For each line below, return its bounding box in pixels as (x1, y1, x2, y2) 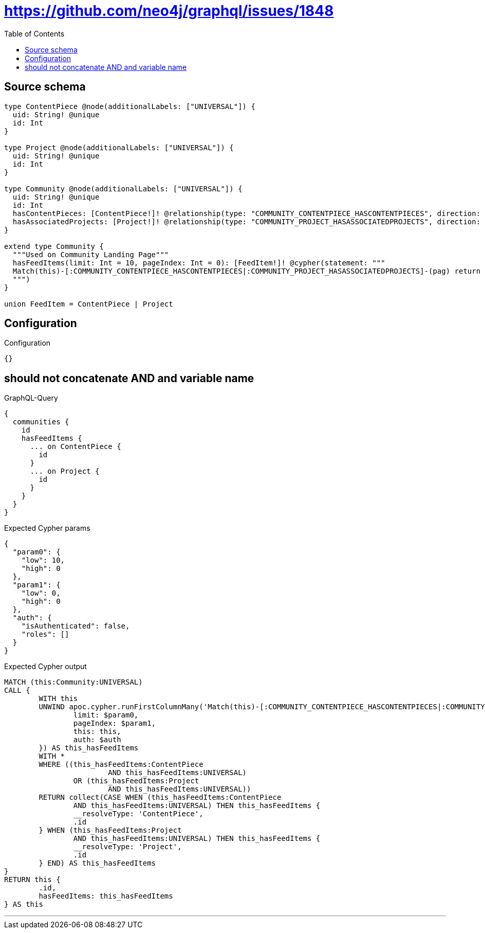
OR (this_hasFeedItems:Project (73, 777, 199, 785)
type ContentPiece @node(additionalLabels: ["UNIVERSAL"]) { (4, 102, 255, 111)
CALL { (4, 686, 30, 695)
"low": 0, (21, 589, 61, 598)
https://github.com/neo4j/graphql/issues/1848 (4, 2, 334, 20)
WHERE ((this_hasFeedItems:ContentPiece (39, 760, 203, 769)
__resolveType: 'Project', (73, 842, 182, 851)
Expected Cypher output (4, 662, 87, 671)
